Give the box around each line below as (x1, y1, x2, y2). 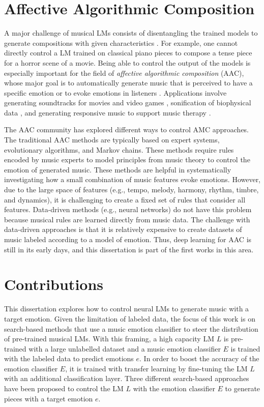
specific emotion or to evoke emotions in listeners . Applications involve (4, 87, 227, 98)
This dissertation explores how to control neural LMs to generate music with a (4, 303, 249, 314)
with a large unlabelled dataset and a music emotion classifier (28, 343, 221, 354)
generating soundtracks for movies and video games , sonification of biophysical (4, 97, 251, 108)
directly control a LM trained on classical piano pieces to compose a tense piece (4, 47, 252, 58)
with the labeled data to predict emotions (4, 353, 134, 364)
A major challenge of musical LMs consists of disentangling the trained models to (4, 27, 258, 38)
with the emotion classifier (133, 383, 215, 394)
